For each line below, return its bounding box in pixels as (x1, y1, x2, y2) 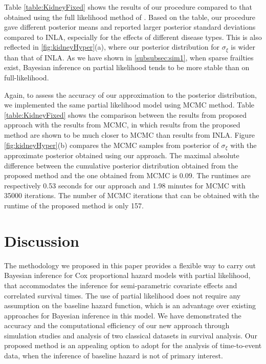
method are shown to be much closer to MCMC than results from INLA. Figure (4, 129, 255, 140)
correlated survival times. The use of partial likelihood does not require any (4, 290, 241, 301)
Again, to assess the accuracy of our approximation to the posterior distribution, (4, 89, 257, 100)
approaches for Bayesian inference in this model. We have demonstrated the (4, 310, 241, 320)
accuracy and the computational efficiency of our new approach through (4, 320, 230, 331)
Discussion (4, 230, 79, 251)
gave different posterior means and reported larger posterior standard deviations (4, 22, 256, 32)
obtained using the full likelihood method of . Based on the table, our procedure (4, 11, 255, 22)
